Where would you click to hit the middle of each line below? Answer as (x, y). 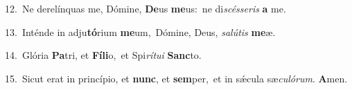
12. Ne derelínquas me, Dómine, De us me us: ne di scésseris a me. (146, 8)
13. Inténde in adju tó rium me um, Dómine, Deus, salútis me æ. (140, 31)
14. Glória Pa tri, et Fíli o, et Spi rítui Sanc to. (103, 55)
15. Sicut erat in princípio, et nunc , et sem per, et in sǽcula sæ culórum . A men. (176, 78)
